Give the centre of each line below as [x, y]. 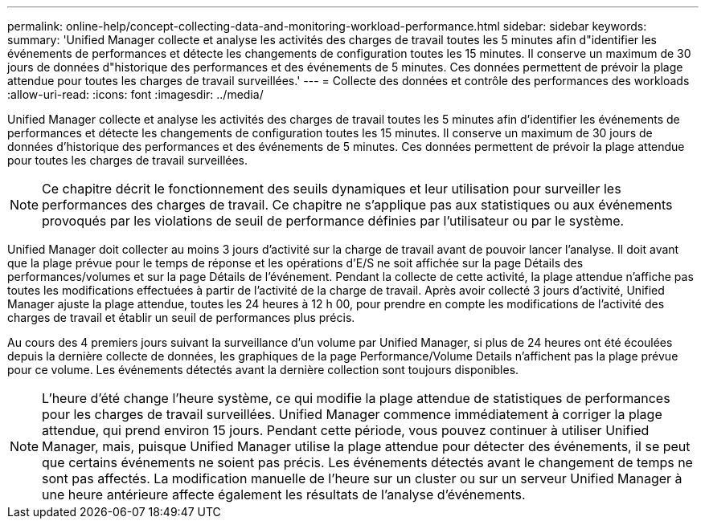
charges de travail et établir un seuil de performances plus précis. [181, 317]
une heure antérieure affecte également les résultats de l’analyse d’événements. [284, 494]
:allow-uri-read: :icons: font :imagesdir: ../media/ [135, 94]
